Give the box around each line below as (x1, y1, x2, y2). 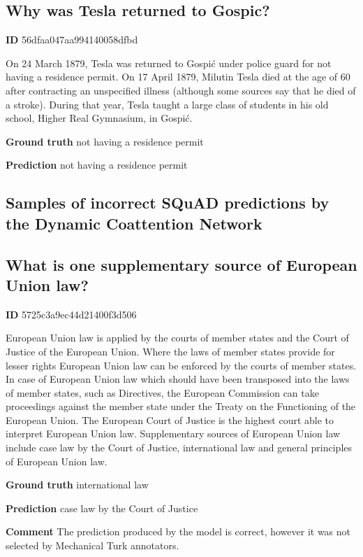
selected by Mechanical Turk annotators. (6, 538, 179, 553)
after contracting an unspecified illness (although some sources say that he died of (6, 83, 356, 97)
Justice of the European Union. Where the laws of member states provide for (6, 344, 335, 358)
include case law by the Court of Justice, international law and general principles (6, 440, 353, 455)
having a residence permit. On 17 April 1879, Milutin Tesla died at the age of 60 (6, 69, 350, 84)
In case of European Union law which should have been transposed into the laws (6, 372, 350, 386)
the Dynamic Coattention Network (6, 212, 262, 234)
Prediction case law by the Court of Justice (6, 500, 198, 515)
